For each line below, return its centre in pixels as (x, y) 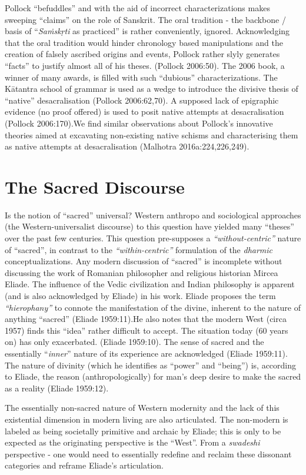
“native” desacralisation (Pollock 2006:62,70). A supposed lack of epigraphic (142, 100)
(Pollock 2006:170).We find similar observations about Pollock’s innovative (139, 123)
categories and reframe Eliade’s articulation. (84, 465)
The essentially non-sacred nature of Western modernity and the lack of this (142, 408)
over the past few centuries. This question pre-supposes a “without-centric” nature (153, 238)
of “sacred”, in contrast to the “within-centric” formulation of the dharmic (139, 249)
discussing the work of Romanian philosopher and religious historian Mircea (142, 272)
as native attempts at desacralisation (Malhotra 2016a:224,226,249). (127, 146)
